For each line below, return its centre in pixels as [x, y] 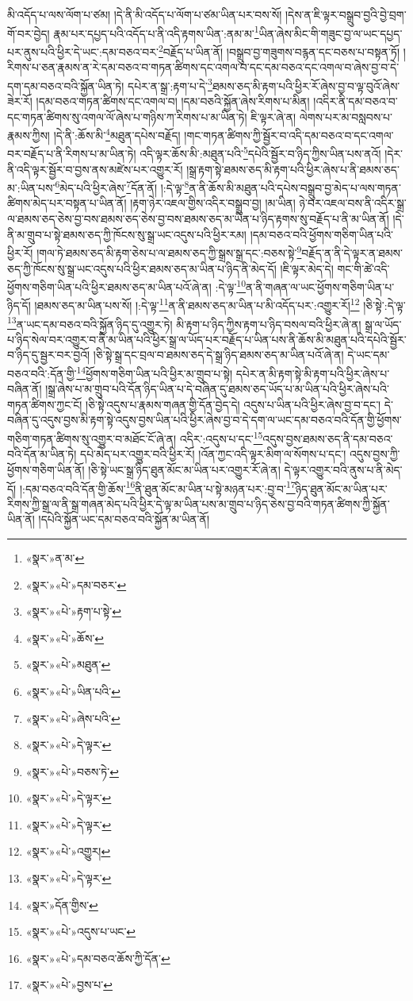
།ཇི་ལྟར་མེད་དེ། [307, 268]
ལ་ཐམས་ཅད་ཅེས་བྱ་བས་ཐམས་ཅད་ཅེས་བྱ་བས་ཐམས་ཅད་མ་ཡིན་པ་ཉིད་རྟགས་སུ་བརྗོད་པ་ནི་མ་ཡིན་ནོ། [198, 219]
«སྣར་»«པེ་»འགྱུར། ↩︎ [68, 851]
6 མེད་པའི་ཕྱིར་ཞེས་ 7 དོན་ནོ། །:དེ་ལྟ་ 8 [122, 186]
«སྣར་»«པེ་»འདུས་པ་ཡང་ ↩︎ [81, 931]
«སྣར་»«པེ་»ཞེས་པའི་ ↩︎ [73, 718]
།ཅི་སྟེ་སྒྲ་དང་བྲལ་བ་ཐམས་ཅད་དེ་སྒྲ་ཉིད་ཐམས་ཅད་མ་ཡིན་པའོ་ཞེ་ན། [218, 355]
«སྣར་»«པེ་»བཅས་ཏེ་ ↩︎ [72, 771]
